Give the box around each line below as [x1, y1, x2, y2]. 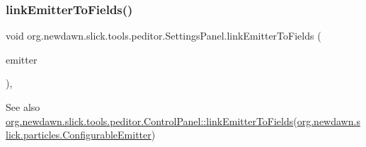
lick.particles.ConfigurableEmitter [6, 127, 151, 142]
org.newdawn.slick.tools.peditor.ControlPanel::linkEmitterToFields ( [6, 113, 297, 128]
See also [6, 100, 40, 114]
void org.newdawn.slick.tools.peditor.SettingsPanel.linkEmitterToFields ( [6, 28, 321, 43]
